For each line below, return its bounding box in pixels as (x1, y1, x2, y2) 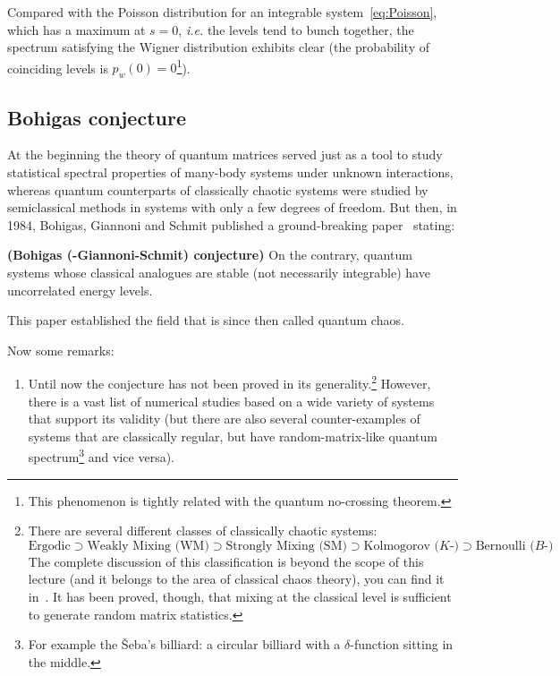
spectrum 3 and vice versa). (28, 445, 174, 466)
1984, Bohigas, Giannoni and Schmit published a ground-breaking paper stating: (7, 215, 455, 234)
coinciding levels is (7, 58, 108, 77)
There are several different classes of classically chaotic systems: (28, 521, 378, 540)
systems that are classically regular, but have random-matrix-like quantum (28, 426, 437, 445)
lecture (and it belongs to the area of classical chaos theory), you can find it (28, 569, 445, 588)
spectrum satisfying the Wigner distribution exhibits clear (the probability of (7, 38, 429, 56)
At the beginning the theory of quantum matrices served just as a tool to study (7, 145, 443, 164)
